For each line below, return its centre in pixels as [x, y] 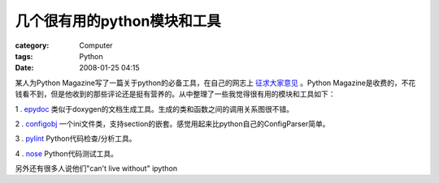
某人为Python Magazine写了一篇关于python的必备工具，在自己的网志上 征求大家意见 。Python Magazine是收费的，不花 [215, 83]
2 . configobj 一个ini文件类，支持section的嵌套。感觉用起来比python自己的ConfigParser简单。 [172, 123]
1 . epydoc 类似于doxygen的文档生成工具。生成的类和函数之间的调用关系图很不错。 [154, 109]
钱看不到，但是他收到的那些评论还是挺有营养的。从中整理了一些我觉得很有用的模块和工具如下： [175, 94]
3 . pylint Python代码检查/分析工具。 [76, 138]
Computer [96, 45]
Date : [24, 68]
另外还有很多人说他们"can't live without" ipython [96, 168]
